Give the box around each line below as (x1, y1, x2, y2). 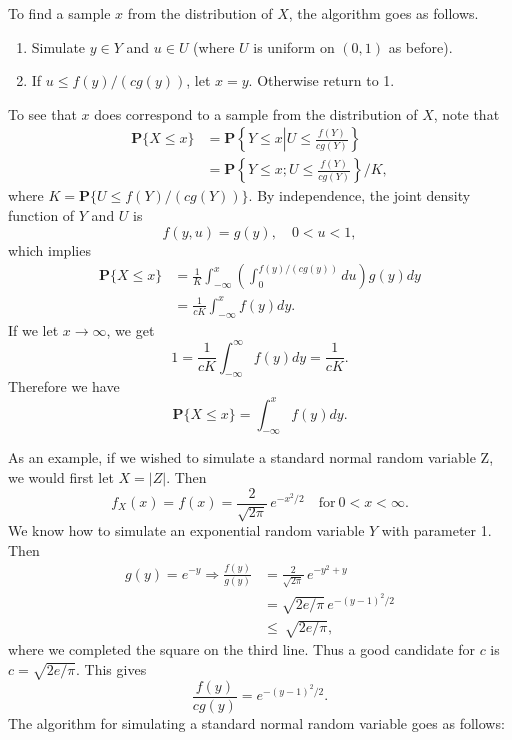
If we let (8, 319, 59, 340)
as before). (388, 36, 453, 57)
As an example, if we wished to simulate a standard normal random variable (8, 447, 476, 468)
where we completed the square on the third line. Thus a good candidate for (8, 639, 475, 660)
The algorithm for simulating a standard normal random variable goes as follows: (8, 712, 505, 733)
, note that (433, 103, 500, 124)
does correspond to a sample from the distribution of (94, 103, 418, 124)
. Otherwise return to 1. (248, 70, 395, 91)
